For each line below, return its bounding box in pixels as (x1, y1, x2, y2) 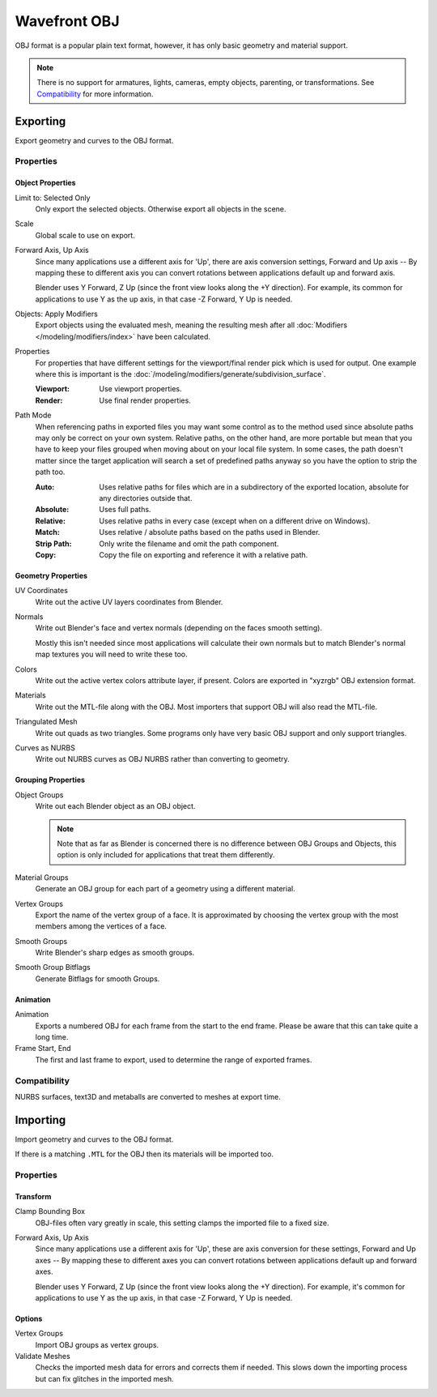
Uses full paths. (99, 505, 151, 515)
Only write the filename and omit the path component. (99, 539, 279, 549)
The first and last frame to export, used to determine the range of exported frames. (35, 1054, 312, 1065)
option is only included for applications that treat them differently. (57, 850, 275, 860)
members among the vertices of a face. (35, 921, 168, 931)
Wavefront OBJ (15, 12, 120, 30)
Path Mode (15, 410, 52, 421)
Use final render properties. (99, 395, 192, 405)
